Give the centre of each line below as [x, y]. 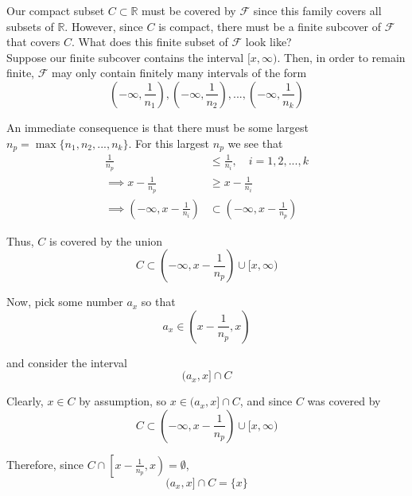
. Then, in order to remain [341, 57]
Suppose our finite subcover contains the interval [125, 57]
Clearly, [25, 401]
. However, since [104, 26]
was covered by [344, 401]
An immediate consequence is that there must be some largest [157, 127]
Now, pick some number [65, 302]
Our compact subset [56, 10]
